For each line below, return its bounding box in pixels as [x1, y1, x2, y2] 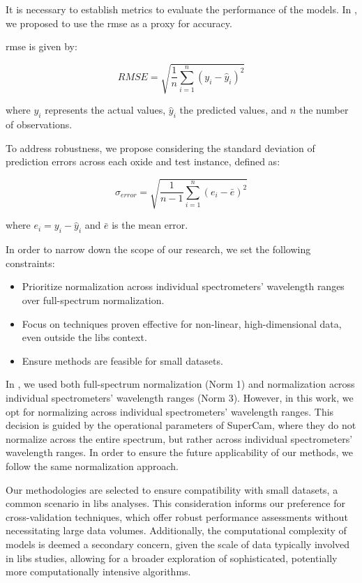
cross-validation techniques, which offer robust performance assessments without [6, 509, 348, 524]
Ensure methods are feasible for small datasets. [22, 353, 223, 368]
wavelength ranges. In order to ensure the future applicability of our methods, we [6, 445, 353, 460]
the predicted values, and [179, 103, 287, 117]
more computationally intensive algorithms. [6, 564, 191, 579]
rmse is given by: [6, 39, 77, 54]
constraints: [6, 255, 55, 270]
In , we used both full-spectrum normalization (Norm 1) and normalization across [6, 377, 355, 391]
